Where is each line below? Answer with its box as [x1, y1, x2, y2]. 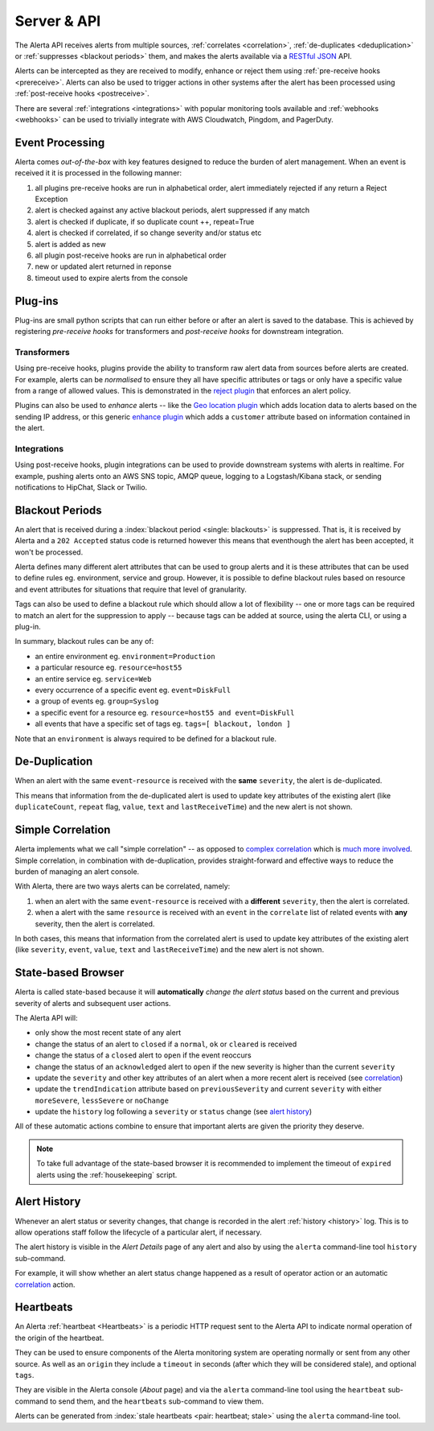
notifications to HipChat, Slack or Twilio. [14, 483, 148, 493]
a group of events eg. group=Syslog [35, 696, 159, 706]
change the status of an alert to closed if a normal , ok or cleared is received [35, 1039, 297, 1049]
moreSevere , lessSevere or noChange [35, 1095, 169, 1105]
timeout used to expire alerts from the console [35, 273, 188, 282]
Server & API [14, 12, 101, 30]
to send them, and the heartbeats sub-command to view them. [49, 1396, 264, 1406]
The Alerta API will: [14, 1012, 78, 1022]
